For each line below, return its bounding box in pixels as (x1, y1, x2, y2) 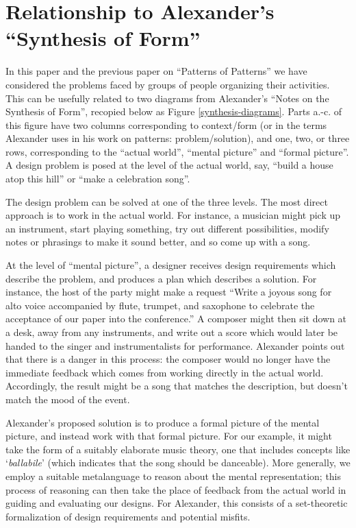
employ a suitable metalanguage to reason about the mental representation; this (5, 468, 342, 483)
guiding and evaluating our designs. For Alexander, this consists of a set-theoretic (5, 496, 348, 510)
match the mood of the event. (5, 392, 130, 406)
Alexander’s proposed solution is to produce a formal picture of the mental (5, 415, 320, 429)
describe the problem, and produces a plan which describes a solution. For (5, 271, 317, 285)
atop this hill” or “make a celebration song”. (5, 171, 190, 186)
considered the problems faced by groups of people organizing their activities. (5, 77, 330, 91)
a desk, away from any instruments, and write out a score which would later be (5, 325, 338, 339)
